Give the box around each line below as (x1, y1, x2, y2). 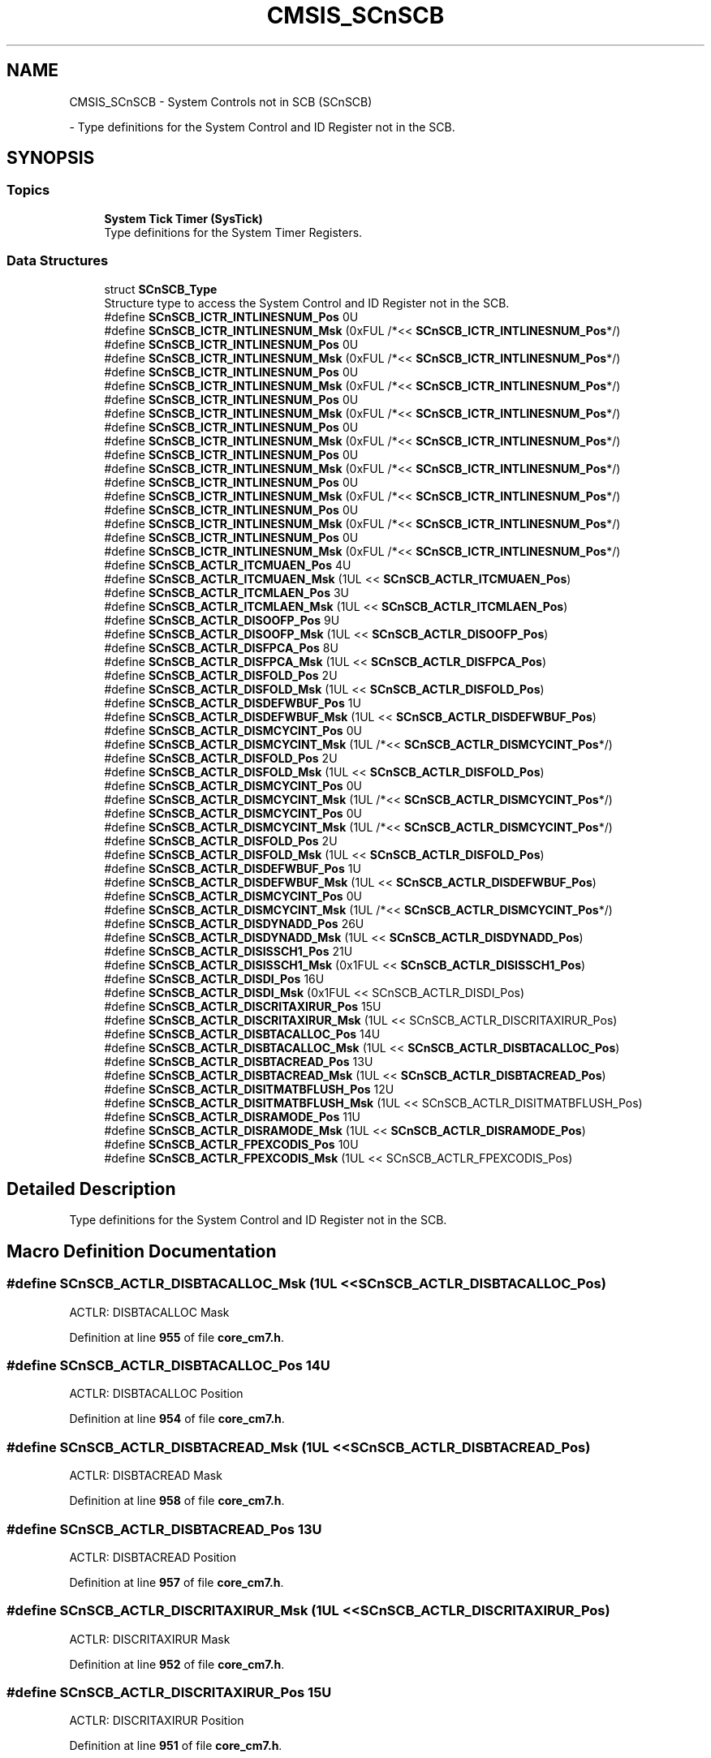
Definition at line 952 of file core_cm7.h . (69, 1657, 285, 1671)
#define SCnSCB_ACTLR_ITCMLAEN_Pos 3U (104, 585, 350, 600)
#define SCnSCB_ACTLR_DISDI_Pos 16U (104, 971, 325, 986)
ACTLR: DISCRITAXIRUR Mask (69, 1631, 231, 1646)
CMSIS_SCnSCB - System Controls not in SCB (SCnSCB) (69, 94, 373, 109)
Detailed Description (6, 1178, 176, 1199)
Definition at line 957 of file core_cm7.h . (69, 1575, 284, 1589)
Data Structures (6, 252, 109, 269)
